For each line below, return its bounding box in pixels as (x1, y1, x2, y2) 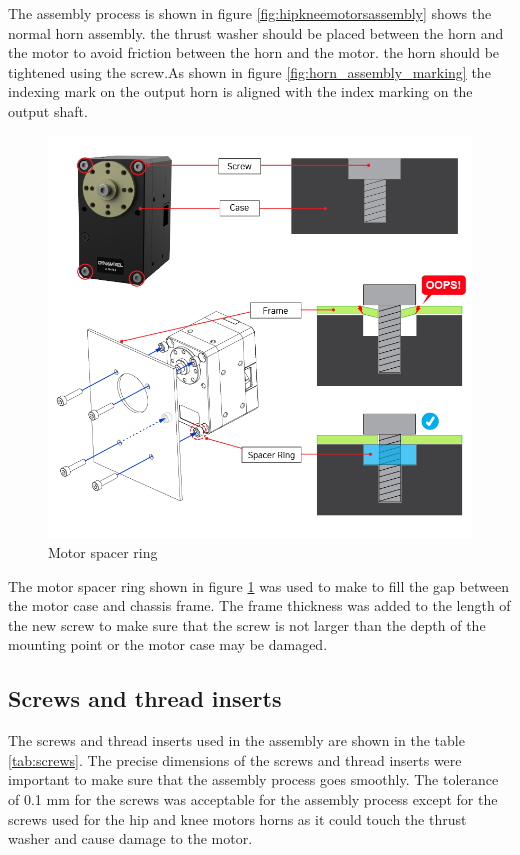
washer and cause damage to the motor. (8, 828, 253, 849)
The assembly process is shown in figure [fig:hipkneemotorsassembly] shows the (8, 3, 492, 23)
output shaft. (8, 100, 88, 121)
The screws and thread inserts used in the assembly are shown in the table (8, 730, 465, 751)
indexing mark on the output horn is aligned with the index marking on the (8, 81, 473, 102)
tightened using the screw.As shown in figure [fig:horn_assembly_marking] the (8, 61, 491, 82)
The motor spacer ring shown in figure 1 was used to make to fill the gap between (8, 575, 509, 596)
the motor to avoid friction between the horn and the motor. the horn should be (8, 42, 500, 63)
